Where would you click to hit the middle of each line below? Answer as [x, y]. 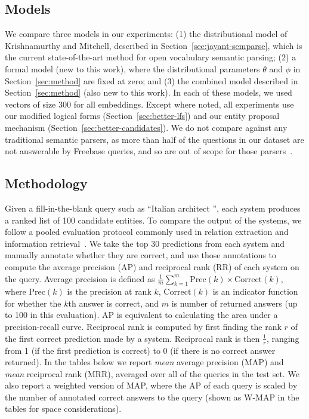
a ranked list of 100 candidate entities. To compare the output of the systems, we [153, 220]
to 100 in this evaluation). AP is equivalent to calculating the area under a [141, 315]
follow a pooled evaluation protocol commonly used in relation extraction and [147, 232]
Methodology [46, 183]
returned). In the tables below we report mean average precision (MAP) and [144, 362]
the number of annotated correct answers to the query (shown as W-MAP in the [152, 397]
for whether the [33, 303]
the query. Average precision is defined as [80, 278]
